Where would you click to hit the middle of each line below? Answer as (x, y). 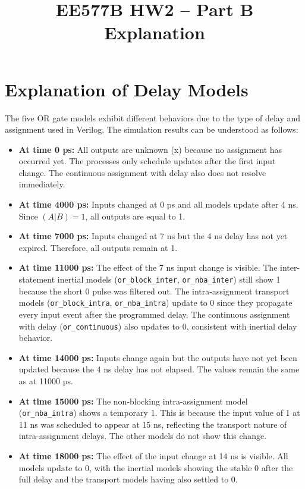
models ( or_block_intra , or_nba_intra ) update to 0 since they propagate (155, 303)
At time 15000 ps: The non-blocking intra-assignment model (133, 401)
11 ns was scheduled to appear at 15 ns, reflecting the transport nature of (153, 424)
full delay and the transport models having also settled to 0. (128, 479)
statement (37, 279)
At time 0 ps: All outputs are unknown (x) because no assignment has (150, 149)
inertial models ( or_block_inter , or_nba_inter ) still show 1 (169, 279)
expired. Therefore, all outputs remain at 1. (98, 247)
